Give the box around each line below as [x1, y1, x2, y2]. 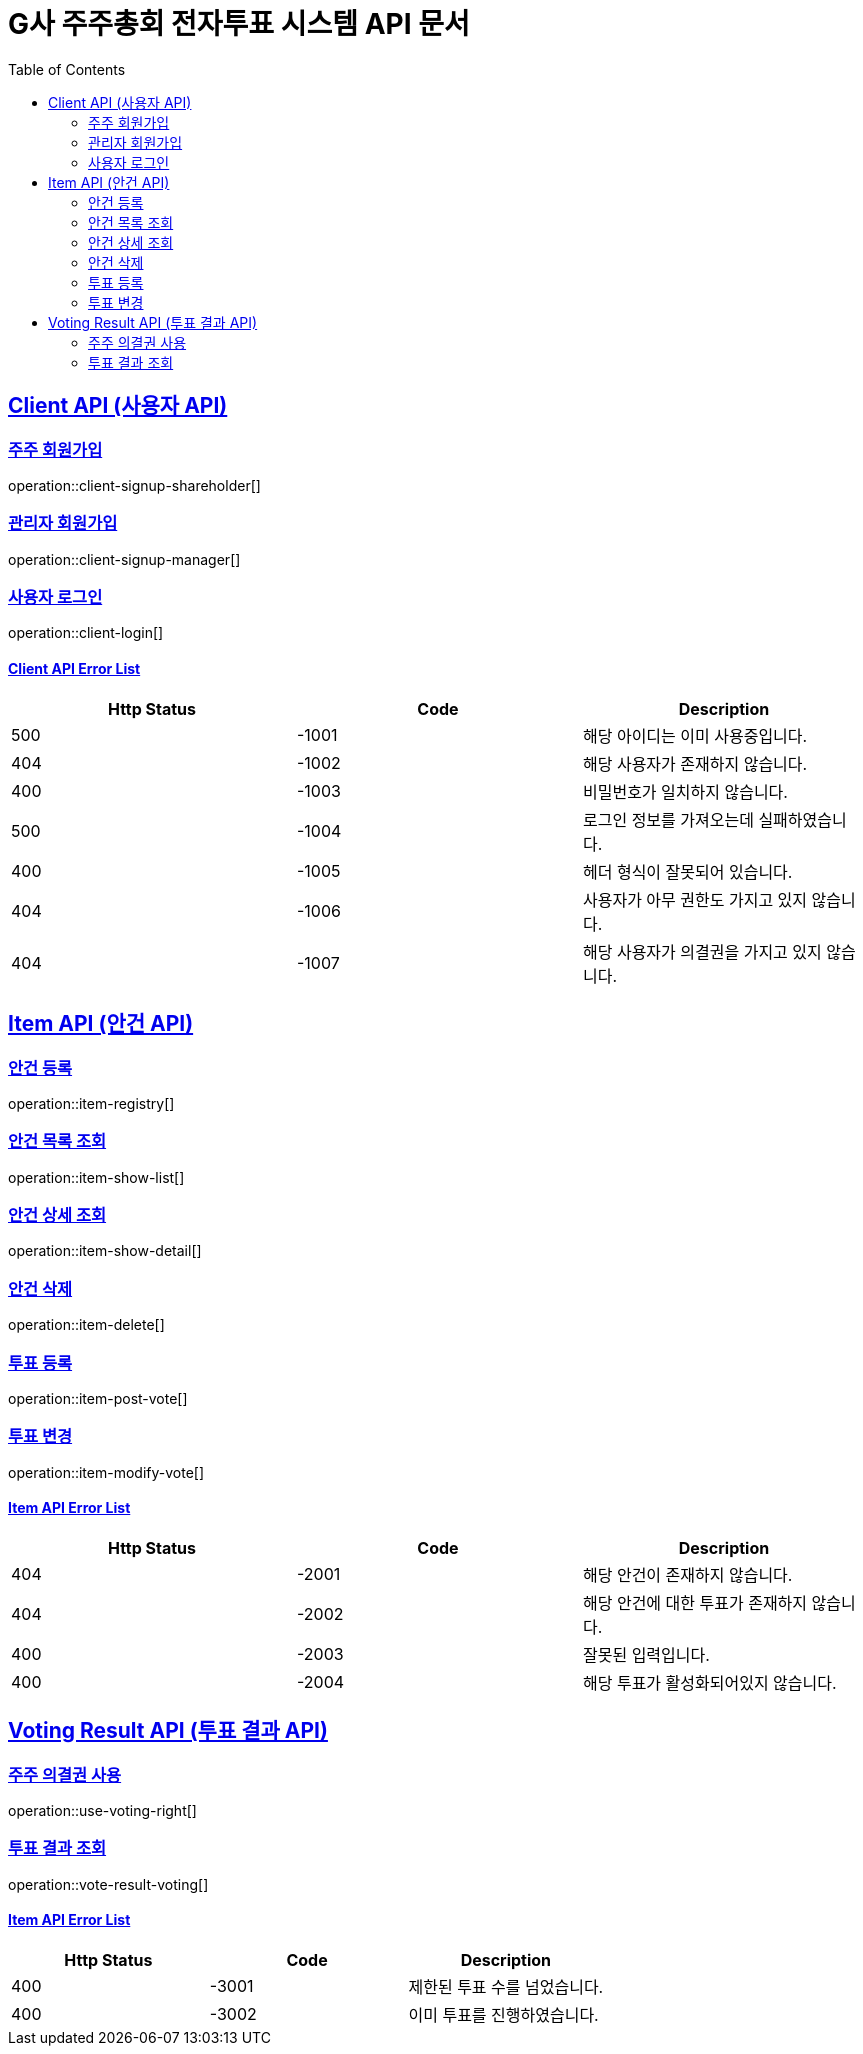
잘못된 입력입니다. [582, 1644, 710, 1665]
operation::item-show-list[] [8, 1168, 185, 1186]
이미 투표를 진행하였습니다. [408, 2005, 599, 2026]
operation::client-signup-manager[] [8, 550, 241, 568]
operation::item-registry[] [8, 1094, 175, 1112]
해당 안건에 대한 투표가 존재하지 [582, 1592, 808, 1613]
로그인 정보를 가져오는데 [582, 809, 754, 830]
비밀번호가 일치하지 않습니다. [582, 781, 788, 802]
